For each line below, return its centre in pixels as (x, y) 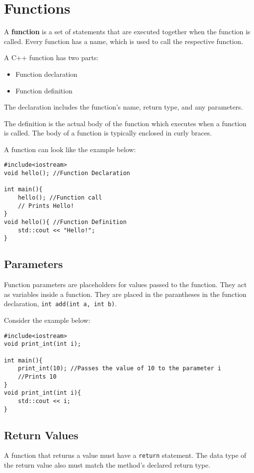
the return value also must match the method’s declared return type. (107, 465)
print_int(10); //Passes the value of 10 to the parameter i (119, 369)
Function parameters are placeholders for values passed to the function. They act (126, 284)
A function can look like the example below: (70, 149)
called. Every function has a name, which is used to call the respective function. (124, 41)
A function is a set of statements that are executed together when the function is (127, 32)
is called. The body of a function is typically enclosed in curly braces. (108, 133)
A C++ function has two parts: (51, 57)
